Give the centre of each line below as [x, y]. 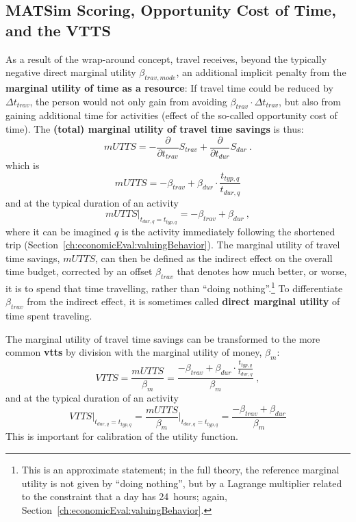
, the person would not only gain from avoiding [128, 101]
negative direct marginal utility [71, 72]
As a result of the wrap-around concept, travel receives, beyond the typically [166, 58]
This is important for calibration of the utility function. [122, 436]
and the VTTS [58, 30]
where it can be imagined [59, 231]
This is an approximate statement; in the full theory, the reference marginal [180, 470]
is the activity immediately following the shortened [229, 231]
